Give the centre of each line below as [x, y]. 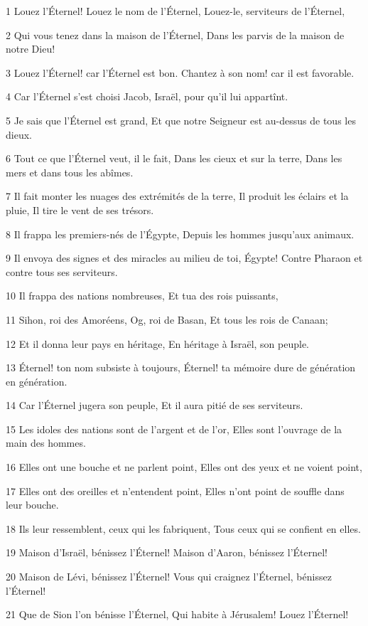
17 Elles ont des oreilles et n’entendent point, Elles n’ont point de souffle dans [175, 490]
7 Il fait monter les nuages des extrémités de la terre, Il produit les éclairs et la [177, 196]
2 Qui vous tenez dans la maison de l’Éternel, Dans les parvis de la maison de [175, 35]
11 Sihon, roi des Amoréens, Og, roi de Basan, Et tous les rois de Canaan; [167, 319]
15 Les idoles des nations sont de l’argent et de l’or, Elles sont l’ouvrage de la [174, 429]
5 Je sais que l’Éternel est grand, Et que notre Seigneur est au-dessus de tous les [181, 120]
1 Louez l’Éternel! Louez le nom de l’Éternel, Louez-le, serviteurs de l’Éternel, [175, 11]
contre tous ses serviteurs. [62, 271]
